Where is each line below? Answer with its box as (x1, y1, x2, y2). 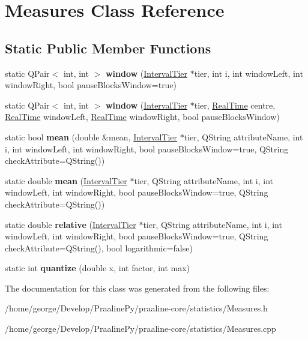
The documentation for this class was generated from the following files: (5, 281, 270, 294)
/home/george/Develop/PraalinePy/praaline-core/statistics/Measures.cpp (5, 322, 276, 335)
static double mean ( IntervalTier (5, 174, 127, 187)
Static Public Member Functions (5, 38, 211, 57)
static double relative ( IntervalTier (5, 218, 136, 230)
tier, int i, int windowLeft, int (194, 67, 303, 79)
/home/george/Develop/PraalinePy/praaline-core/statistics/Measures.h (5, 302, 268, 314)
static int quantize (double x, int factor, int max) (5, 262, 190, 274)
